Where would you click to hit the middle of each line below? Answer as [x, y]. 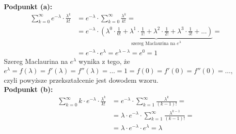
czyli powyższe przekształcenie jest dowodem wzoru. [81, 80]
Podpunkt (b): [28, 89]
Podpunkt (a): [28, 6]
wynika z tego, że [104, 61]
